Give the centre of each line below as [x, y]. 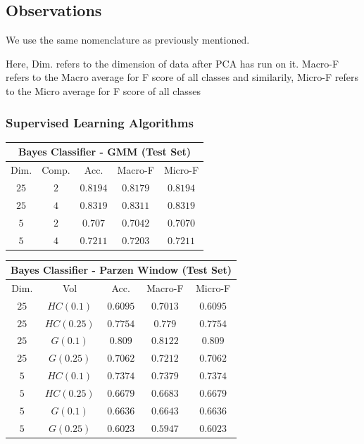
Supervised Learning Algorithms [100, 122]
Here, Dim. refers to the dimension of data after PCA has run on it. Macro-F [172, 63]
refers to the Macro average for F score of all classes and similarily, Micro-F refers [182, 77]
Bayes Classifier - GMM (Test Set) [105, 152]
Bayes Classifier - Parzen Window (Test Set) [121, 270]
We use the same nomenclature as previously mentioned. [128, 40]
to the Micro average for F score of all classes [103, 90]
